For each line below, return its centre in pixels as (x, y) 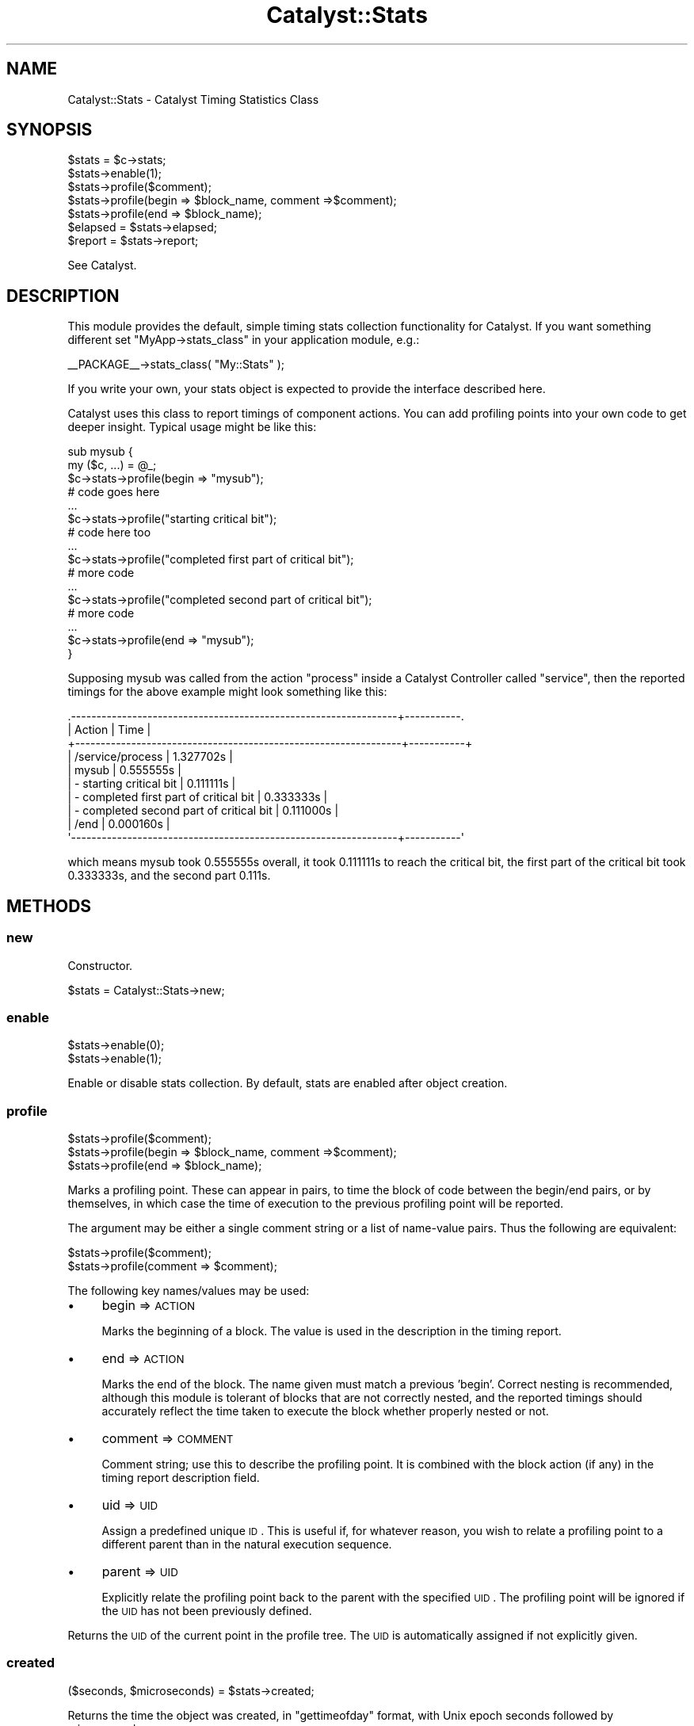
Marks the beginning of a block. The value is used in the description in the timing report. (332, 1331)
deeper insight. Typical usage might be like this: (192, 427)
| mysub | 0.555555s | (124, 770)
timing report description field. (181, 1478)
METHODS (49, 906)
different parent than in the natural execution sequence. (247, 1544)
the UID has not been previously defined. (207, 1611)
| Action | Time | (109, 730)
